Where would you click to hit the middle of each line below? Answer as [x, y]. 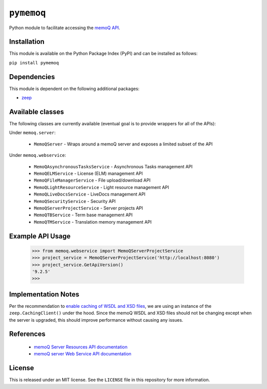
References [27, 334]
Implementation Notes [44, 294]
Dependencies [32, 77]
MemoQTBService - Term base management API [83, 215]
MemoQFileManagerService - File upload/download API [92, 180]
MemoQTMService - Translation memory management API [93, 222]
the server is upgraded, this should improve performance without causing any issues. [96, 320]
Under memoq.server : [32, 133]
